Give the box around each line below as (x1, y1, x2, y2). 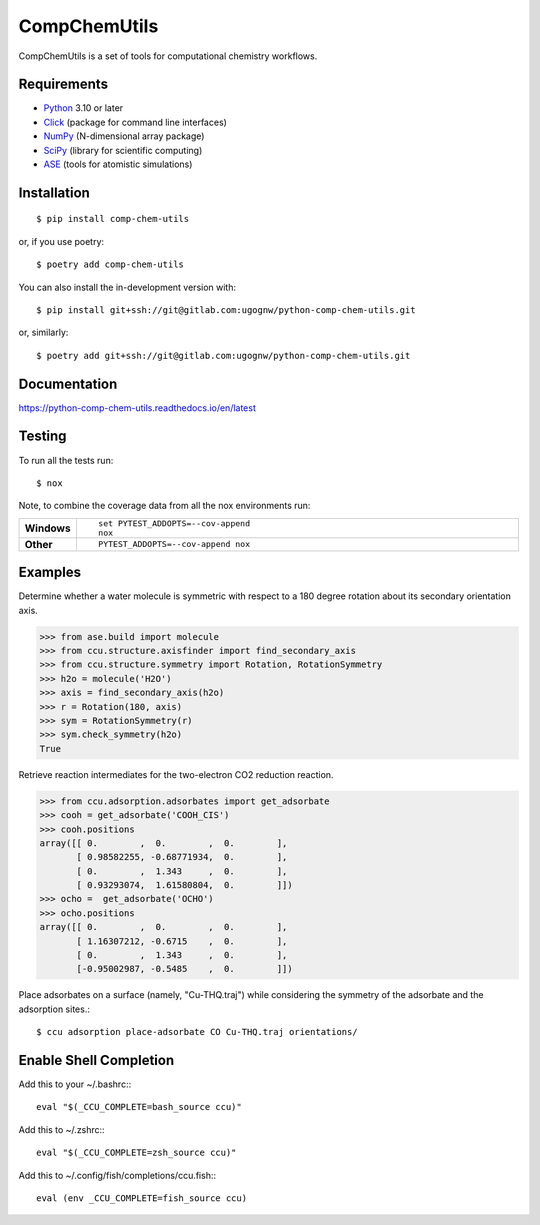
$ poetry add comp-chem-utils (36, 259, 185, 270)
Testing (18, 428, 67, 445)
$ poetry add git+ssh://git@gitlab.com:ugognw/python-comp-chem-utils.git (36, 350, 411, 361)
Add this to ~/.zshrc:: (18, 1123, 105, 1135)
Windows (24, 521, 71, 535)
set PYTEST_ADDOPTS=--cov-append (98, 518, 250, 529)
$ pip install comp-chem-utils (36, 213, 190, 225)
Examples (18, 564, 82, 581)
